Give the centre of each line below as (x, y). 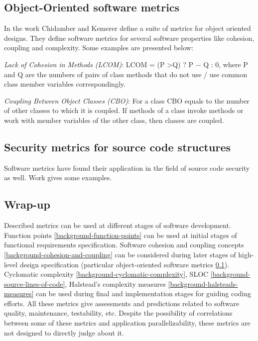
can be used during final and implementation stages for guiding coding (143, 293)
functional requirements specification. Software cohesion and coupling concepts (124, 245)
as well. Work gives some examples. (58, 177)
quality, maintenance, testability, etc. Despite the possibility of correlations (118, 313)
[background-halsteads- (203, 284)
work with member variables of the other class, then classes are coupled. (114, 120)
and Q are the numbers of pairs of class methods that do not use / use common (126, 74)
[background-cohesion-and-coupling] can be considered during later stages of (120, 254)
